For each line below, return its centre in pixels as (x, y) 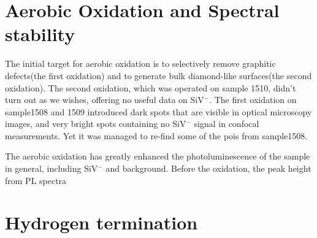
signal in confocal (227, 124)
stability (40, 34)
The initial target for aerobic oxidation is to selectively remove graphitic (140, 63)
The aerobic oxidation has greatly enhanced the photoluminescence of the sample (158, 156)
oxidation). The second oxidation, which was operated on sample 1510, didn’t (151, 87)
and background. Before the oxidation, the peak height (208, 168)
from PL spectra (36, 180)
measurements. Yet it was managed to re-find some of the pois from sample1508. (156, 135)
